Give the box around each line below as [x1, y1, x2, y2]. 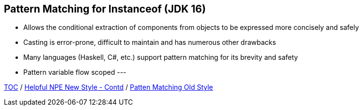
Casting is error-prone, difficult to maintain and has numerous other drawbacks [23, 38, 276, 47]
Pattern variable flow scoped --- [23, 68, 126, 77]
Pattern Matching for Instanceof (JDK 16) [4, 3, 206, 15]
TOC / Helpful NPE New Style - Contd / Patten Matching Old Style [4, 83, 213, 92]
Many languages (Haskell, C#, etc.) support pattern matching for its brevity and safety [23, 53, 298, 62]
